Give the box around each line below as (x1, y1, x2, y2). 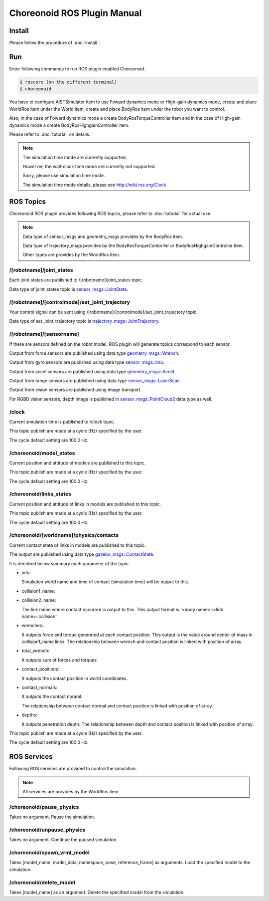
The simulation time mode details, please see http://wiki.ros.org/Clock (22, 182, 166, 188)
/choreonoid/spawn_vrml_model (9, 849, 90, 856)
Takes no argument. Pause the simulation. (9, 814, 96, 820)
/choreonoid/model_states (9, 450, 75, 456)
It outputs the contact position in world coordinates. (21, 675, 128, 681)
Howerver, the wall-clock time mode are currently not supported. (22, 164, 156, 170)
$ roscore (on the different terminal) (19, 79, 117, 85)
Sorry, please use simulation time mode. (22, 173, 105, 179)
